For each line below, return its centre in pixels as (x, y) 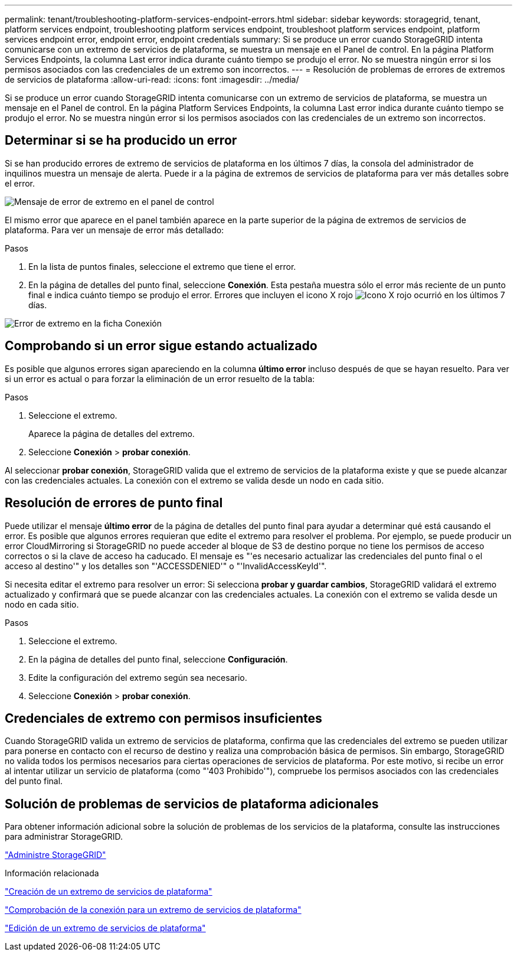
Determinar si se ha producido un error (121, 141)
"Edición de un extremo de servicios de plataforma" (105, 928)
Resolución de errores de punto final (114, 503)
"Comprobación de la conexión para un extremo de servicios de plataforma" (153, 910)
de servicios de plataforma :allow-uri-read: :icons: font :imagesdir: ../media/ (152, 79)
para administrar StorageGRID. (64, 837)
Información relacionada (52, 873)
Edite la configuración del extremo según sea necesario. (138, 677)
